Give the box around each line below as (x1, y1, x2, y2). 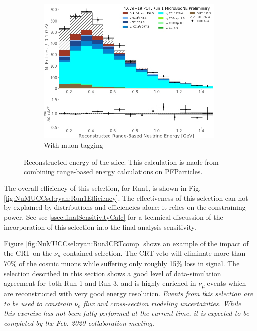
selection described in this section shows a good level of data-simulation (4, 268, 221, 278)
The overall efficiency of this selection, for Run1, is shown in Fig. (4, 183, 201, 193)
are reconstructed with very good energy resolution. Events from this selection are (4, 288, 253, 298)
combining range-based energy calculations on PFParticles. (24, 166, 203, 176)
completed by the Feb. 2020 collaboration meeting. (4, 317, 154, 328)
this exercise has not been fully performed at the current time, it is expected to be (4, 308, 249, 318)
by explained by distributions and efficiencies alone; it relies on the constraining (4, 202, 246, 212)
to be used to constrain (4, 298, 72, 308)
